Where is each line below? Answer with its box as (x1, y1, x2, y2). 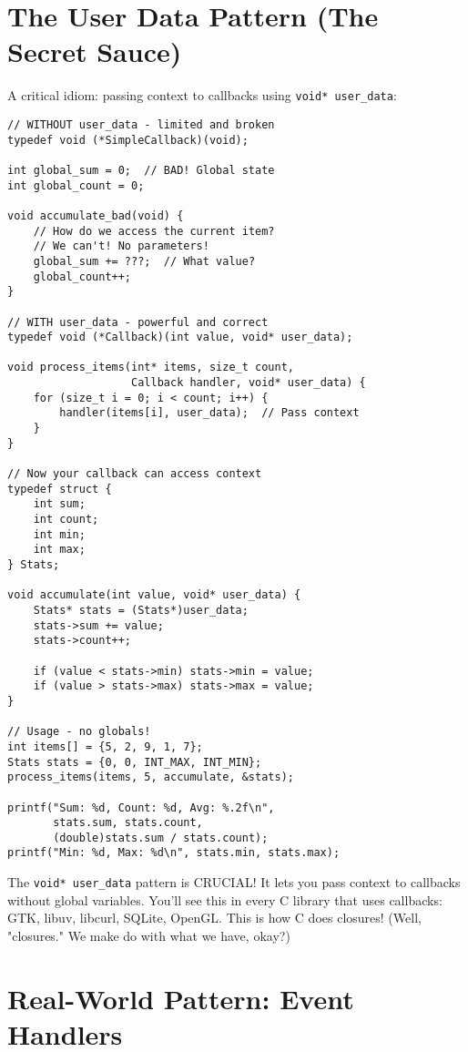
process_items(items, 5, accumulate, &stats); (7, 771, 294, 784)
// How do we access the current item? (33, 224, 275, 238)
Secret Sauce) (7, 33, 182, 70)
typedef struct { (7, 482, 112, 495)
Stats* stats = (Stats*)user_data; (33, 603, 249, 617)
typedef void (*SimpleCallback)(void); (7, 133, 249, 147)
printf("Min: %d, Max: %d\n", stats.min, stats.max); (7, 846, 341, 860)
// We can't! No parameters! (33, 240, 209, 253)
